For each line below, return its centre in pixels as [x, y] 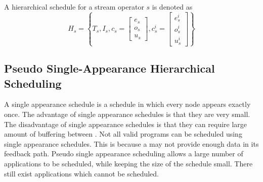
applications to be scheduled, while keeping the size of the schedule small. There [128, 163]
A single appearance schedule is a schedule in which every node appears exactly [127, 104]
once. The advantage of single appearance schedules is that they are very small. [127, 114]
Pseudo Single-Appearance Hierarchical [109, 68]
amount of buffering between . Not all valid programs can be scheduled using [123, 134]
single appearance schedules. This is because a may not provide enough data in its [131, 143]
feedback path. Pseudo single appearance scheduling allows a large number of [124, 154]
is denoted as [172, 7]
